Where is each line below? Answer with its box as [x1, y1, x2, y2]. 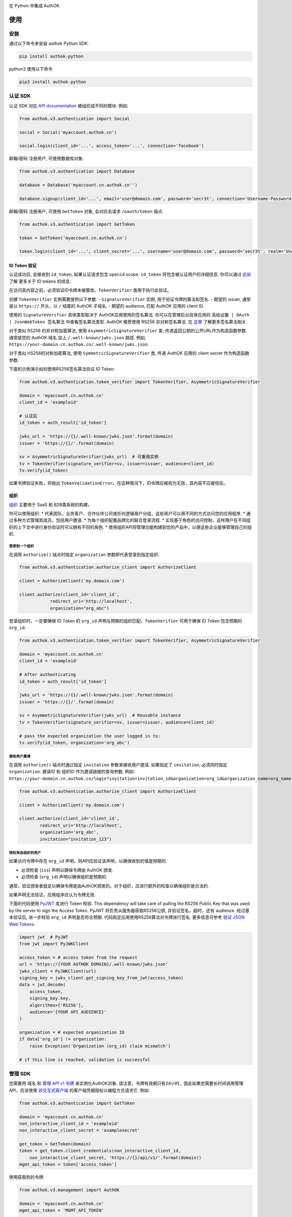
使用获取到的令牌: [9, 1174, 45, 1180]
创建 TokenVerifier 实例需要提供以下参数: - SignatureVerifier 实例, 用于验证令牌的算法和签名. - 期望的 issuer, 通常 [9, 296, 251, 302]
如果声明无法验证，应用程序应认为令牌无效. [9, 892, 96, 898]
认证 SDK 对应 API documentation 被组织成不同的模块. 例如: [9, 103, 128, 109]
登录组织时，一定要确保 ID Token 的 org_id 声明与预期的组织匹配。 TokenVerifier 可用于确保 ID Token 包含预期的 [9, 618, 242, 624]
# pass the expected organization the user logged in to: [19, 733, 161, 738]
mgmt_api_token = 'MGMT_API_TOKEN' [19, 1208, 104, 1213]
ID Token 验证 [9, 263, 37, 269]
